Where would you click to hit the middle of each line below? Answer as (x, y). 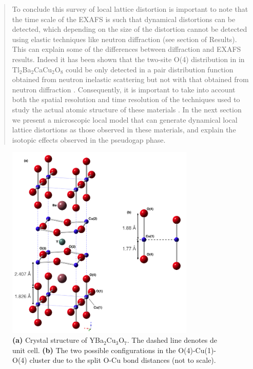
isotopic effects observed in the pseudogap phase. (89, 139)
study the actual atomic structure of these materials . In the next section (127, 109)
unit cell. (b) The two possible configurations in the (94, 350)
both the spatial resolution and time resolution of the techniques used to (126, 99)
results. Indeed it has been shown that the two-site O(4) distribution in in (128, 59)
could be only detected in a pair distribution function (150, 69)
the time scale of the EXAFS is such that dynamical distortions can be (124, 19)
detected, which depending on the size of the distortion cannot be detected (130, 29)
